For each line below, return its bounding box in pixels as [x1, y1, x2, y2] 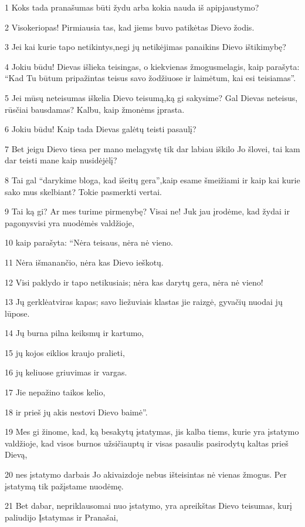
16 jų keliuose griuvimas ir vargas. [5, 366, 127, 378]
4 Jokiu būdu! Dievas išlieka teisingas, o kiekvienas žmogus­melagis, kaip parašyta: [5, 60, 300, 72]
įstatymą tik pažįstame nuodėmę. [5, 479, 124, 492]
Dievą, [5, 448, 28, 461]
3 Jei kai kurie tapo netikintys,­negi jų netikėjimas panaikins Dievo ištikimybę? [5, 41, 286, 53]
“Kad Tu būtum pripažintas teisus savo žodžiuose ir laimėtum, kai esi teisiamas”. [5, 72, 296, 84]
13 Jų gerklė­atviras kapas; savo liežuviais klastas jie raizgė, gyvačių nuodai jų [5, 296, 283, 308]
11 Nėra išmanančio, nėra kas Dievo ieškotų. [5, 256, 164, 268]
